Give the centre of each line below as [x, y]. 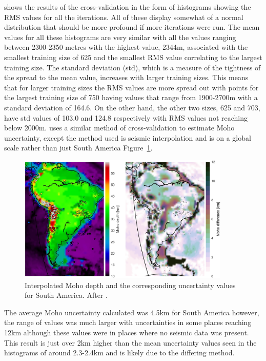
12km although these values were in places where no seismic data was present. [127, 332]
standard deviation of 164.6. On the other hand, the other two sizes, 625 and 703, [132, 107]
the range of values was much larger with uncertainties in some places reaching [128, 322]
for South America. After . [66, 295]
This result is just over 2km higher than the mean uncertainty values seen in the [130, 342]
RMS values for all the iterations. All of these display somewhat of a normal [124, 17]
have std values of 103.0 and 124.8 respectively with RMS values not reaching [126, 117]
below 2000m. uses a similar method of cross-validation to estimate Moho [119, 128]
